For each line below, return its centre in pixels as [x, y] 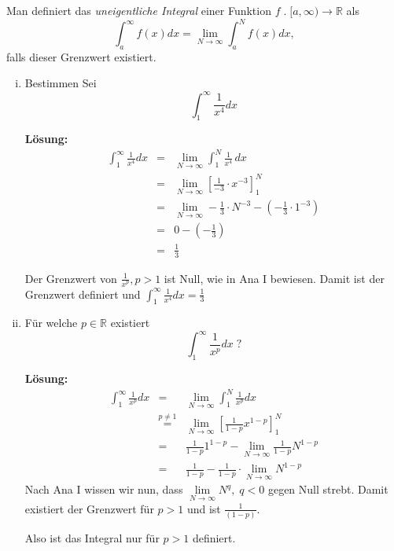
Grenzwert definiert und [83, 294]
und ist [204, 508]
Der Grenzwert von [71, 278]
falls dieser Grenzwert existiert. [81, 56]
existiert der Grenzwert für [89, 508]
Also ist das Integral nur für [92, 537]
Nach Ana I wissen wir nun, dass [104, 489]
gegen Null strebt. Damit [328, 489]
